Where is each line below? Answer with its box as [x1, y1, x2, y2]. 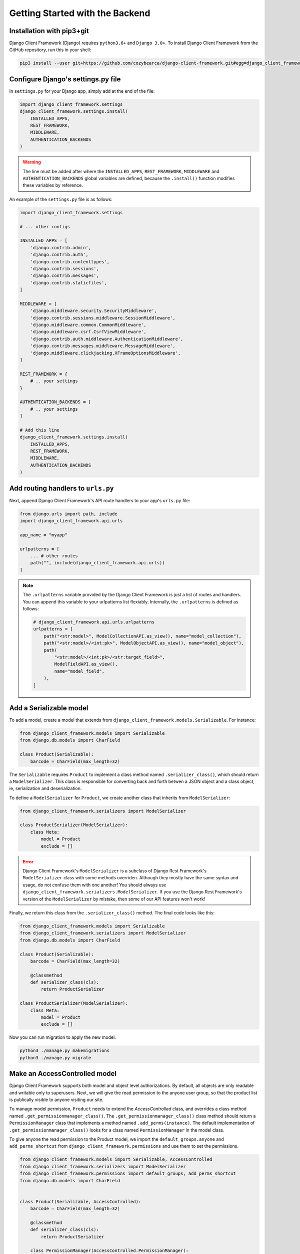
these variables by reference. [22, 182, 83, 188]
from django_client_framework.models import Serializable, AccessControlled [19, 1157, 212, 1162]
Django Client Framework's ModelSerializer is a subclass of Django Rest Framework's [22, 868, 207, 874]
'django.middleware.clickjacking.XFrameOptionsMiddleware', [30, 350, 181, 356]
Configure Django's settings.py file [9, 75, 121, 83]
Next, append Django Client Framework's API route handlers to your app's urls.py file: [9, 497, 190, 504]
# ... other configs [19, 224, 70, 229]
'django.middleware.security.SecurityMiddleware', [30, 308, 157, 314]
